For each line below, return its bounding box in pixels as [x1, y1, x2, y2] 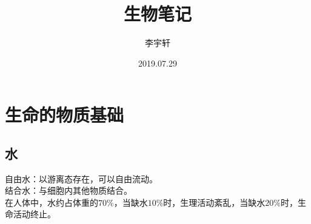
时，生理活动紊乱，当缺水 [163, 196, 266, 208]
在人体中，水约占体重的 [5, 196, 98, 208]
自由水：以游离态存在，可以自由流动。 [5, 172, 158, 185]
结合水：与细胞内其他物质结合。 [5, 184, 132, 197]
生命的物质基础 [5, 102, 124, 127]
